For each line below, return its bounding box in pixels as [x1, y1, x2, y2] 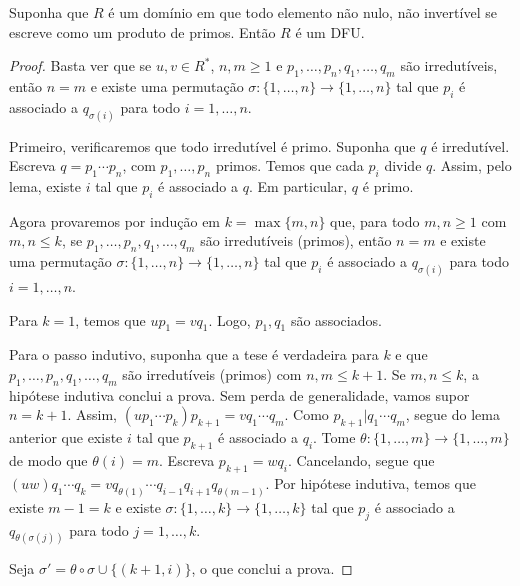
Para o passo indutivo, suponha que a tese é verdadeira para [9, 344, 379, 365]
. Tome [313, 427, 356, 448]
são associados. [290, 309, 382, 330]
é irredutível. [431, 135, 510, 156]
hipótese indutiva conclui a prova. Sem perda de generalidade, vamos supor [9, 384, 470, 405]
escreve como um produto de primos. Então [9, 21, 276, 42]
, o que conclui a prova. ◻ [191, 558, 353, 579]
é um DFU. [295, 21, 365, 42]
